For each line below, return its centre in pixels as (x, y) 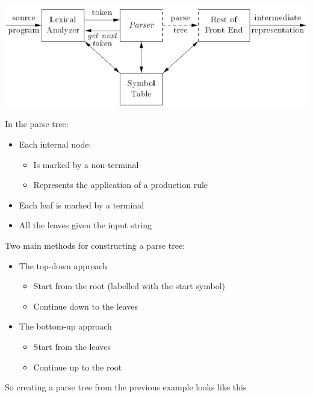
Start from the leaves (72, 346)
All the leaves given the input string (85, 225)
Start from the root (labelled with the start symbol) (129, 286)
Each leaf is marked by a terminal (82, 205)
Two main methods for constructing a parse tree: (95, 245)
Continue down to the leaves (86, 306)
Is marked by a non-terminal (86, 164)
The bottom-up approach (65, 326)
